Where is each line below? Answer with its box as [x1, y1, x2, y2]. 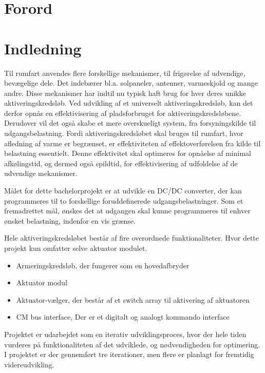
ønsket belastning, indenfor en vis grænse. [4, 215, 136, 226]
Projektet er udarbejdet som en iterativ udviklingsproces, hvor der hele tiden [4, 328, 247, 339]
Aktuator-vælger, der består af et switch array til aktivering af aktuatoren [16, 294, 250, 305]
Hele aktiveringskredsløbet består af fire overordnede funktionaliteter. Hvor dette [4, 232, 259, 243]
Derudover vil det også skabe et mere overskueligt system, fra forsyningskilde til [4, 117, 256, 128]
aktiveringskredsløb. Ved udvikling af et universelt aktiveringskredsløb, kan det [4, 97, 253, 108]
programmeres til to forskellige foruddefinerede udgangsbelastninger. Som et [4, 195, 243, 206]
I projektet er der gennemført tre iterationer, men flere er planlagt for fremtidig [4, 349, 254, 360]
